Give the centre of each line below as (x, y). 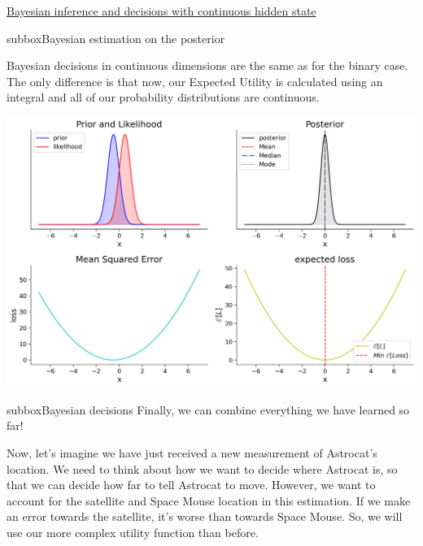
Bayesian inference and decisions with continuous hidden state (161, 11)
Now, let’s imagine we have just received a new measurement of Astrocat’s (192, 452)
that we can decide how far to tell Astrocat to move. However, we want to (191, 485)
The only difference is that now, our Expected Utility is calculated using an (195, 81)
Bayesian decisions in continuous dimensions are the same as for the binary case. (207, 65)
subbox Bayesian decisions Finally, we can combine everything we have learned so (208, 409)
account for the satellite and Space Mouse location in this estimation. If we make (209, 500)
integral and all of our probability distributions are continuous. (163, 97)
